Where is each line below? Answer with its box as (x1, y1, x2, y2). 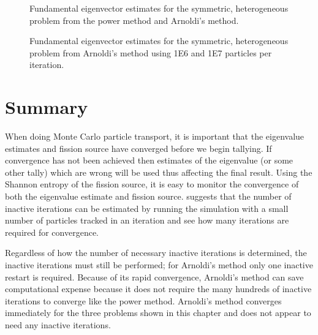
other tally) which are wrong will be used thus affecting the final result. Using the (5, 165, 312, 178)
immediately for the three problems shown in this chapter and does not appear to (5, 306, 311, 319)
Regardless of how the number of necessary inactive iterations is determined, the (5, 246, 307, 259)
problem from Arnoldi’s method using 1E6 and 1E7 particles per (29, 46, 272, 59)
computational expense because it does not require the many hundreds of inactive (5, 282, 312, 295)
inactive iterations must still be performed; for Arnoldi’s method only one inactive (5, 258, 313, 271)
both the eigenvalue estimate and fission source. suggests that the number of (5, 190, 292, 203)
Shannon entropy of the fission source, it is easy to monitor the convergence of (5, 178, 299, 190)
